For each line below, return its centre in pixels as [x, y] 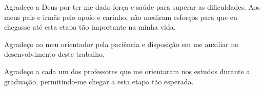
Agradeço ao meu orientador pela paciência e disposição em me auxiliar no [121, 44]
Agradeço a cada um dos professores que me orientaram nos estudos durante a [127, 71]
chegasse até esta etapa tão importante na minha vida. [90, 27]
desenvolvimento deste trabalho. [54, 54]
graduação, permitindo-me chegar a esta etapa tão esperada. [99, 81]
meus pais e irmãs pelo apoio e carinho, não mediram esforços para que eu [121, 17]
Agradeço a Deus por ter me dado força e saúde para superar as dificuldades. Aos [132, 7]
